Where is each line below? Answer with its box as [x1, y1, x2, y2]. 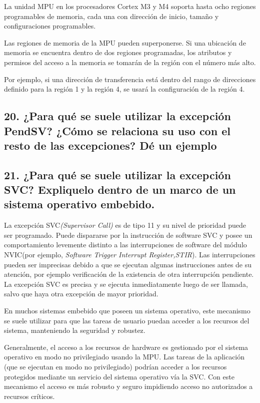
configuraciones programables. [4, 21, 96, 31]
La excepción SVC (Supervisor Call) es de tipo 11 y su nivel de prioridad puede [4, 220, 246, 230]
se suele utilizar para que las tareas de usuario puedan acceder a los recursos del [4, 315, 249, 325]
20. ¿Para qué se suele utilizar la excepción [4, 108, 231, 124]
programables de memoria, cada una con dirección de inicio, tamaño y [4, 11, 219, 21]
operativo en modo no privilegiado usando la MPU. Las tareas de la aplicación [4, 351, 245, 362]
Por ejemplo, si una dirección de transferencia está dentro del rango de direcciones [4, 74, 256, 84]
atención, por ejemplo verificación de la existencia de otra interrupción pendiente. [4, 269, 254, 279]
